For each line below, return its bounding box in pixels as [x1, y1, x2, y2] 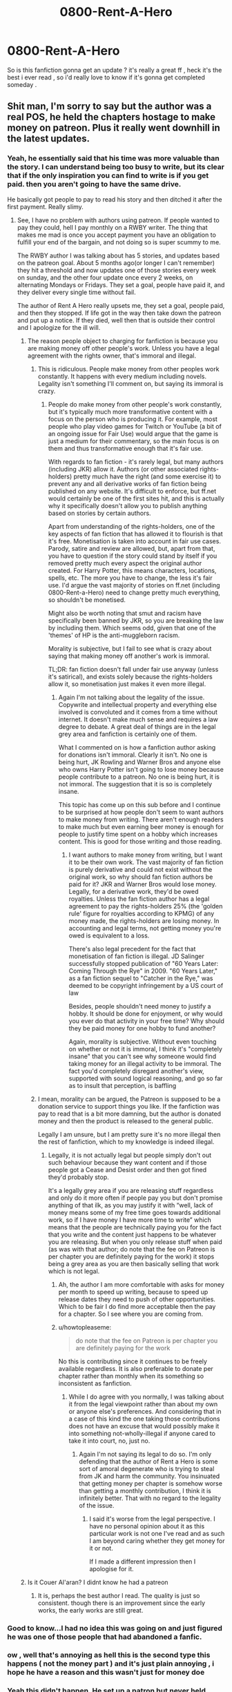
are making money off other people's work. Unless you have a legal [27, 344, 220, 352]
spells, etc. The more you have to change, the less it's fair [48, 574, 213, 582]
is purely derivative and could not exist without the [68, 865, 213, 873]
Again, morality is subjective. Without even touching [68, 1037, 217, 1046]
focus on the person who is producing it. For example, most [48, 415, 217, 423]
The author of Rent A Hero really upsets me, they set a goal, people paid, [17, 301, 225, 309]
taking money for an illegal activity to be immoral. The [68, 1059, 222, 1067]
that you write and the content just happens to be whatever [48, 1230, 217, 1238]
